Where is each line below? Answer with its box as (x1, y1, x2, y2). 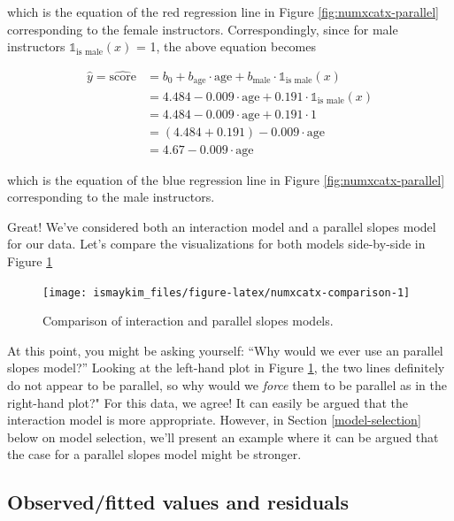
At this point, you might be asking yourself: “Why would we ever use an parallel (7, 341, 443, 359)
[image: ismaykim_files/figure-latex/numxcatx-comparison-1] (42, 286, 411, 299)
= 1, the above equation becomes (135, 37, 316, 56)
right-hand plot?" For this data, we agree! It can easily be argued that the (7, 393, 408, 411)
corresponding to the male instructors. (7, 188, 215, 206)
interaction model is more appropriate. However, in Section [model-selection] (7, 410, 421, 429)
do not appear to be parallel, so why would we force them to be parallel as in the (7, 376, 447, 395)
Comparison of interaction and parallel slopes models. (42, 311, 334, 330)
